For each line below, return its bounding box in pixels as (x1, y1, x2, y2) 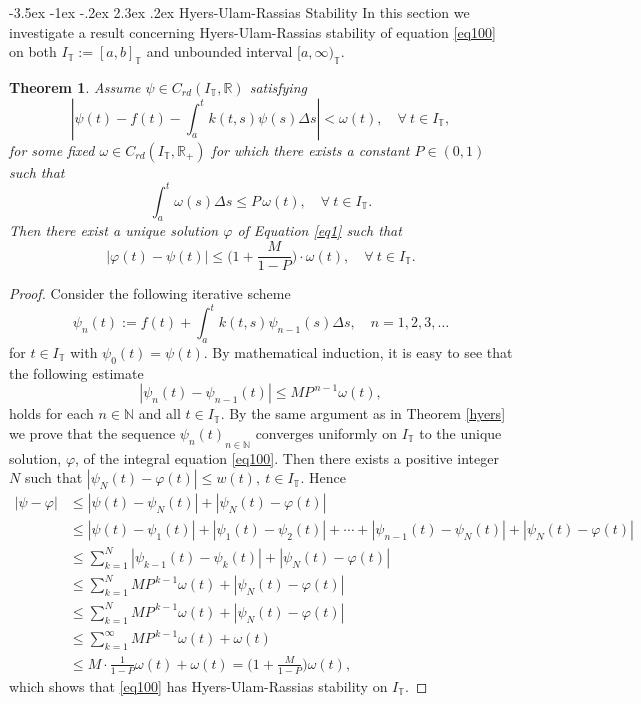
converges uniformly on (255, 423, 397, 443)
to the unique (419, 423, 502, 443)
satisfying (249, 76, 307, 97)
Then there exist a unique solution (9, 220, 219, 241)
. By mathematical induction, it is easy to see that (203, 342, 513, 363)
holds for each (9, 403, 94, 424)
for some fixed (9, 139, 95, 160)
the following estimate (9, 362, 144, 383)
